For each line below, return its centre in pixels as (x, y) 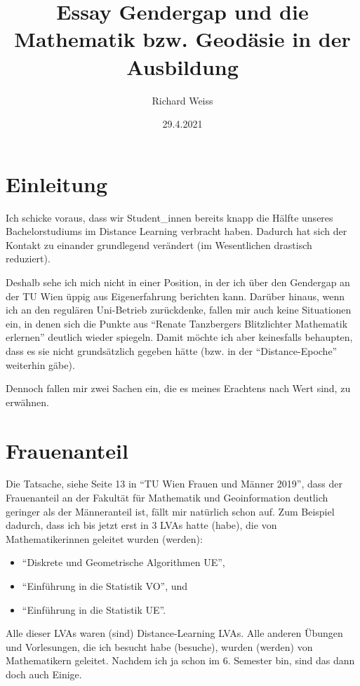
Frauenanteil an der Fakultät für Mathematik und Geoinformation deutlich (167, 498)
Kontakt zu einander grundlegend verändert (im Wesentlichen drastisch (159, 244)
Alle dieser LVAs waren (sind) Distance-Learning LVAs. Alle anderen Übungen (174, 633)
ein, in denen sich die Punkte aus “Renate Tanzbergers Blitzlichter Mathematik (177, 323)
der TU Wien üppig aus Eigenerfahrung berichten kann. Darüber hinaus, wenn (175, 296)
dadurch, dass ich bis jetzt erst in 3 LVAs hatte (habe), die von (141, 525)
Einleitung (57, 183)
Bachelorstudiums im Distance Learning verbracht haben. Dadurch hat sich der (176, 231)
